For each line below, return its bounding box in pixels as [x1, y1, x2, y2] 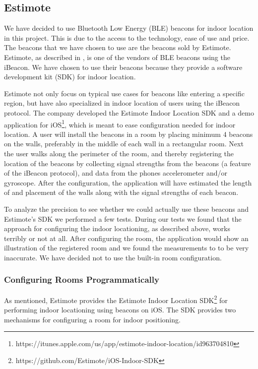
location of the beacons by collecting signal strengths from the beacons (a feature [4, 158, 251, 168]
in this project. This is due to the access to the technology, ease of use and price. [4, 32, 250, 43]
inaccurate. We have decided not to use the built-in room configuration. [4, 252, 222, 262]
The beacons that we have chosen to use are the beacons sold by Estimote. [4, 42, 231, 53]
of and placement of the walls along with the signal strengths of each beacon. [4, 187, 239, 197]
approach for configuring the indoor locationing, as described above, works [4, 223, 230, 234]
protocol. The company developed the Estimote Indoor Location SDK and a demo [4, 107, 254, 118]
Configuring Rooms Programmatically [4, 273, 159, 286]
